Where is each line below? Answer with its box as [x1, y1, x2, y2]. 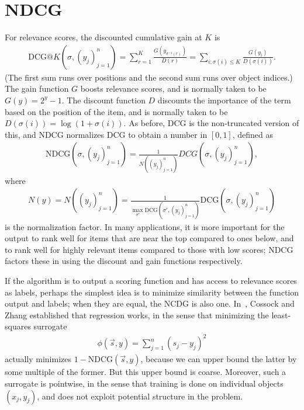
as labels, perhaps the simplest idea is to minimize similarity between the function [5, 286, 299, 298]
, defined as [232, 128, 274, 140]
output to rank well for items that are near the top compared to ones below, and [5, 232, 294, 244]
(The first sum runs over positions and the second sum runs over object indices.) [5, 71, 293, 83]
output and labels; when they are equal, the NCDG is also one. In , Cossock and [5, 297, 295, 310]
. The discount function [61, 93, 146, 106]
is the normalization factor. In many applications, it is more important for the [5, 220, 285, 232]
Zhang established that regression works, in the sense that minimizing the [5, 308, 269, 321]
